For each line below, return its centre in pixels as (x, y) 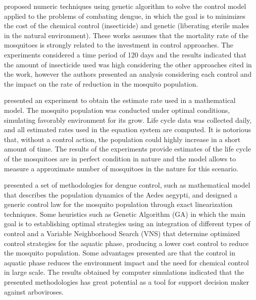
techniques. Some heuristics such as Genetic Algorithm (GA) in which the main (125, 214)
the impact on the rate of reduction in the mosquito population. (101, 83)
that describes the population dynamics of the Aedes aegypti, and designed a (121, 194)
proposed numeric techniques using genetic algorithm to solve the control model (125, 6)
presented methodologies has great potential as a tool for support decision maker (127, 282)
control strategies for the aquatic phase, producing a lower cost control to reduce (127, 243)
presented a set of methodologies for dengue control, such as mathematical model (127, 185)
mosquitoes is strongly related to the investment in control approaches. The (119, 45)
